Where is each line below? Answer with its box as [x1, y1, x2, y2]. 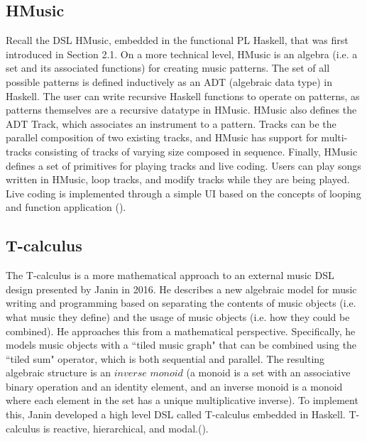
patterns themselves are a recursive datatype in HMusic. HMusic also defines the [6, 102, 357, 117]
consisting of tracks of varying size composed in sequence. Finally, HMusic [35, 143, 358, 158]
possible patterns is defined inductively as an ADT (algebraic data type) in [6, 74, 332, 89]
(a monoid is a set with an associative [186, 365, 351, 380]
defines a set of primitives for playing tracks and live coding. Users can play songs [6, 158, 361, 173]
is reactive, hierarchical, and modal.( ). [43, 420, 209, 435]
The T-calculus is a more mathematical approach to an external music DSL [6, 268, 334, 283]
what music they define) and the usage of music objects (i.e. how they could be [6, 309, 350, 324]
